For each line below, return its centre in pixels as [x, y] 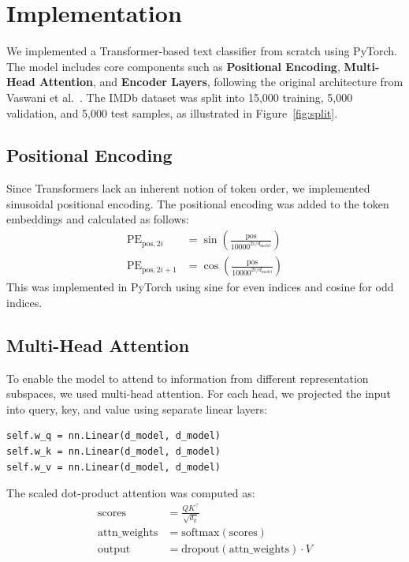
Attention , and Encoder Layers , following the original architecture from [221, 82]
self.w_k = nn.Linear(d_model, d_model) [114, 451]
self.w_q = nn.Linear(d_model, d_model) [114, 436]
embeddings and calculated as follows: [98, 219]
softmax [201, 533]
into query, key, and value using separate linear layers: [137, 408]
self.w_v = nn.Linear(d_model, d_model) [114, 467]
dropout [201, 550]
